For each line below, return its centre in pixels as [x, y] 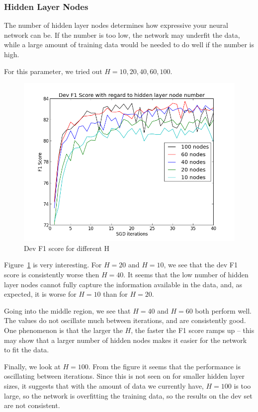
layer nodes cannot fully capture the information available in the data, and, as [123, 284]
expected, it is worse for [40, 294]
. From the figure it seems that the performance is [164, 366]
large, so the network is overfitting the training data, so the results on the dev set [128, 395]
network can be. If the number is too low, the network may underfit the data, [122, 35]
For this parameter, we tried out [53, 71]
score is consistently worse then [52, 274]
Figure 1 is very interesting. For [53, 265]
